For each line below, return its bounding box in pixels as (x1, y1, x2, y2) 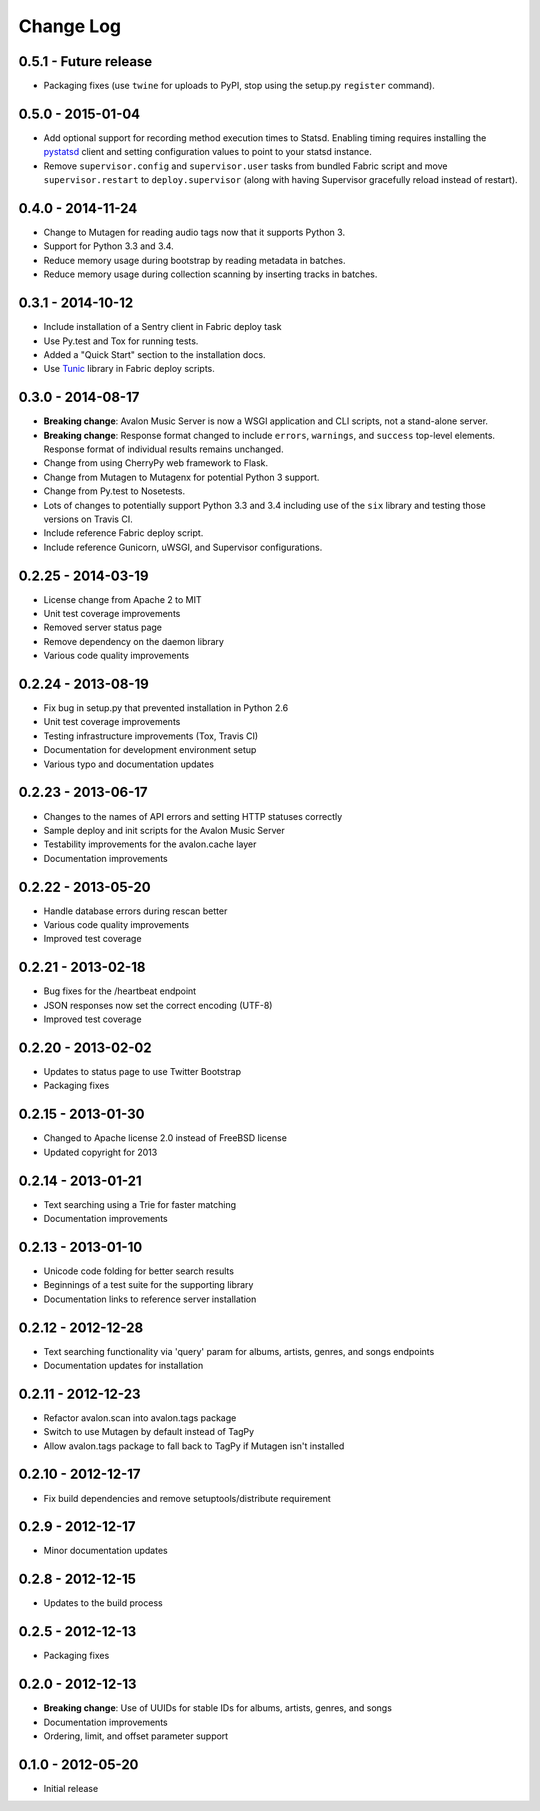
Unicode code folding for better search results (43, 1265, 235, 1277)
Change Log (18, 15, 122, 37)
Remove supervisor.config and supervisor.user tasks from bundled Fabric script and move (43, 160, 448, 172)
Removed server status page (43, 621, 163, 634)
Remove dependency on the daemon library (43, 635, 225, 647)
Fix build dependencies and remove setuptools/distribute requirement (43, 1492, 332, 1504)
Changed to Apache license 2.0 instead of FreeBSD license (43, 1132, 287, 1144)
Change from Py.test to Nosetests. (43, 485, 186, 497)
